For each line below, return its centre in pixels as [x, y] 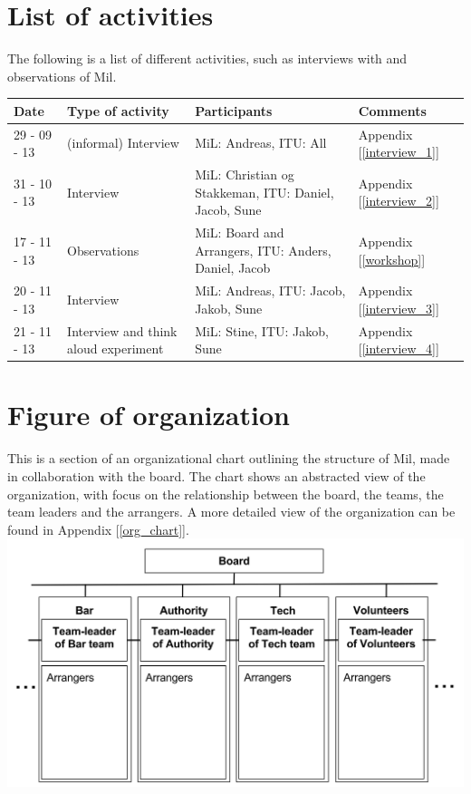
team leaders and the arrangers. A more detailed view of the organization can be [231, 512]
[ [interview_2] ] [399, 201]
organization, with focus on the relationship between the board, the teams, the [226, 494]
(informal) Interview [123, 143]
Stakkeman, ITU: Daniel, [264, 192]
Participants [234, 110]
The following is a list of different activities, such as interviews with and [207, 58]
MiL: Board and [240, 232]
